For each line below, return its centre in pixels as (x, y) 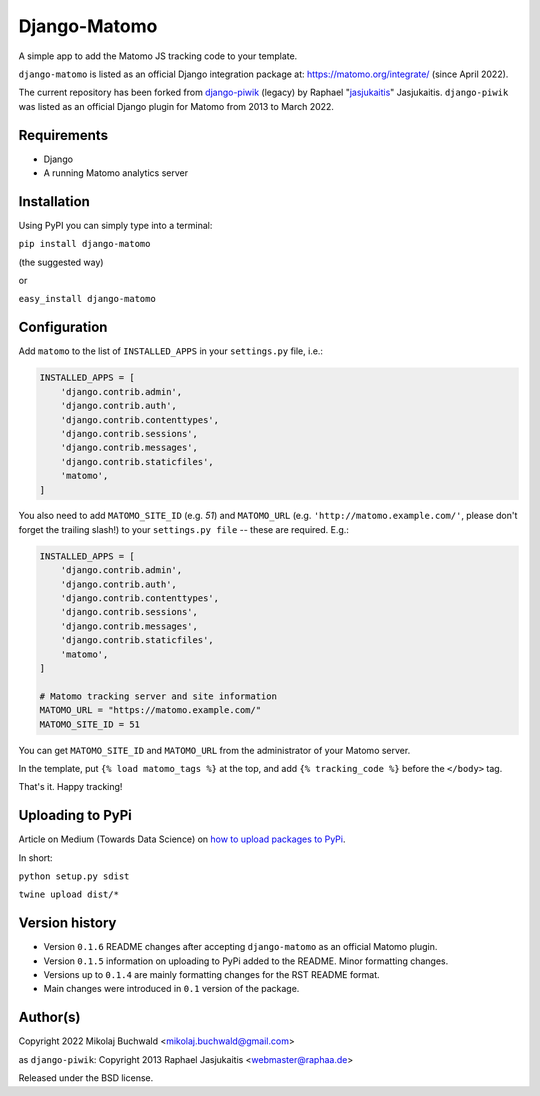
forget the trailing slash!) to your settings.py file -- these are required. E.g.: (184, 529)
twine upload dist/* (69, 894)
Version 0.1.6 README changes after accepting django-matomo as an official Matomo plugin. (240, 947)
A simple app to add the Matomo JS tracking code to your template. (158, 56)
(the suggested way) (61, 262)
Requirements (63, 135)
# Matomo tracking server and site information (158, 696)
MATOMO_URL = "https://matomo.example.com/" (150, 710)
